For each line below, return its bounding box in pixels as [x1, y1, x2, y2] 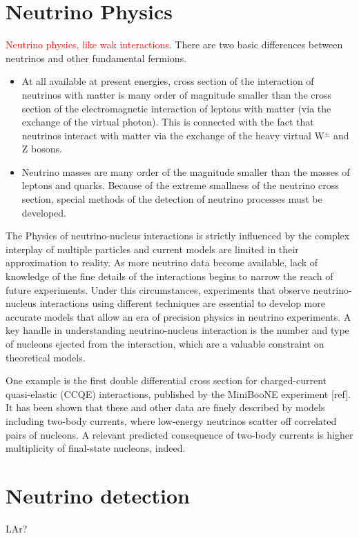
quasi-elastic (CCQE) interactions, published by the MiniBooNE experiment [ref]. [6, 386, 351, 401]
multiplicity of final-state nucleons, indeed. [6, 441, 186, 455]
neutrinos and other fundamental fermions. [6, 50, 187, 65]
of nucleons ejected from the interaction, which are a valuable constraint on [6, 337, 324, 350]
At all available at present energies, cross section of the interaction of [21, 74, 314, 88]
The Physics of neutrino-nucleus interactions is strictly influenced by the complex [6, 228, 350, 243]
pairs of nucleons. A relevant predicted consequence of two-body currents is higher [6, 427, 353, 441]
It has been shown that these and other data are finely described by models [6, 400, 325, 415]
